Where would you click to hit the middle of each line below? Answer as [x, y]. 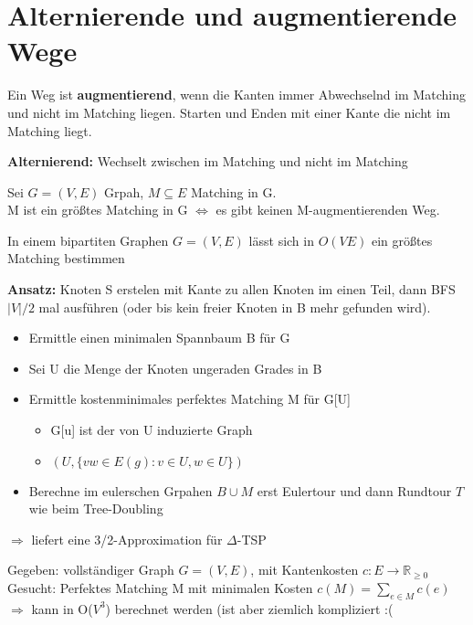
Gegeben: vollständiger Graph [91, 570]
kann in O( [62, 608]
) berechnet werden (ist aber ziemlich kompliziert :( [249, 608]
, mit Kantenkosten [305, 570]
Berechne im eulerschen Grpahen [121, 490]
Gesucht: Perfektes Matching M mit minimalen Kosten [160, 588]
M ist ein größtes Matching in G [98, 210]
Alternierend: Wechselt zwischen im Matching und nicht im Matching [208, 161]
